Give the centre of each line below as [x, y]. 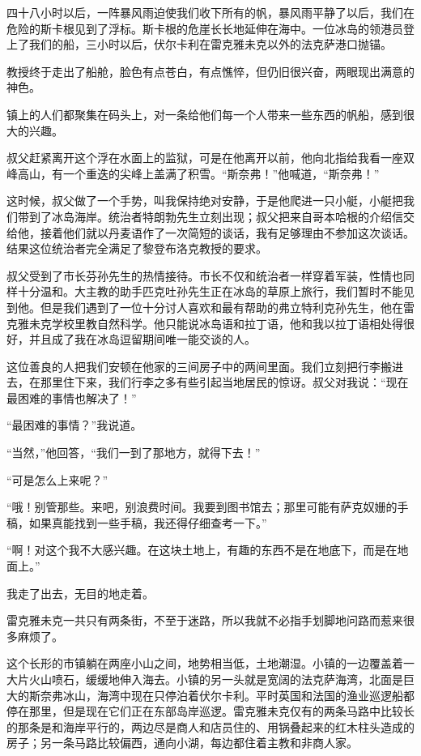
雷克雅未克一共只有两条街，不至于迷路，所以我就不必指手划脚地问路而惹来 [205, 620]
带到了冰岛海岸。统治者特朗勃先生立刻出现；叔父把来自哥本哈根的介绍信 [210, 216]
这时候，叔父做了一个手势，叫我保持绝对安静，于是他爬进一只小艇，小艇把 [205, 201]
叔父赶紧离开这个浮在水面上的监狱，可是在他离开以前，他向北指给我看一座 [205, 158]
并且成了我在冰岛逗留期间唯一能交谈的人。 [142, 339]
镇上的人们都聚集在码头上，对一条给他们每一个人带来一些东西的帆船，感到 [205, 114]
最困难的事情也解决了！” [72, 397]
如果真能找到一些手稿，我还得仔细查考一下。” [148, 522]
